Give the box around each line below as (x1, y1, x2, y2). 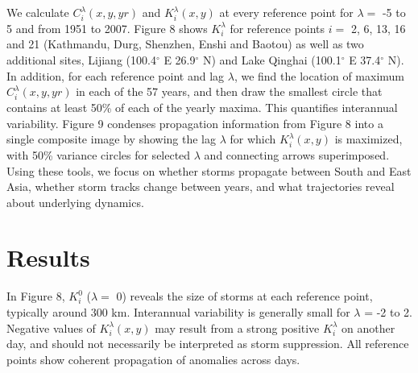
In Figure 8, (6, 288, 65, 305)
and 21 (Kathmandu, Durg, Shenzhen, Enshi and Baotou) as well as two (6, 35, 364, 52)
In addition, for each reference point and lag (6, 67, 225, 84)
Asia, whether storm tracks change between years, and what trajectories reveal (6, 178, 395, 195)
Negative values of (6, 319, 96, 336)
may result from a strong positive (155, 319, 320, 336)
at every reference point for (219, 4, 354, 20)
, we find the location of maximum (234, 67, 405, 84)
